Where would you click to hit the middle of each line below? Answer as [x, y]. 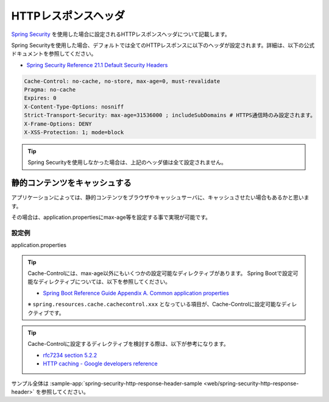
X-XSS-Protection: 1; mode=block [74, 132]
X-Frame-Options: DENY [58, 124]
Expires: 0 [40, 98]
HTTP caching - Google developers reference [100, 364]
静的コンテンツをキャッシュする [71, 183]
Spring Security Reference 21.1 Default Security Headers [97, 65]
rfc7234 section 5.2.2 [70, 355]
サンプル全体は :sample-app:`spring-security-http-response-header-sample [107, 383]
